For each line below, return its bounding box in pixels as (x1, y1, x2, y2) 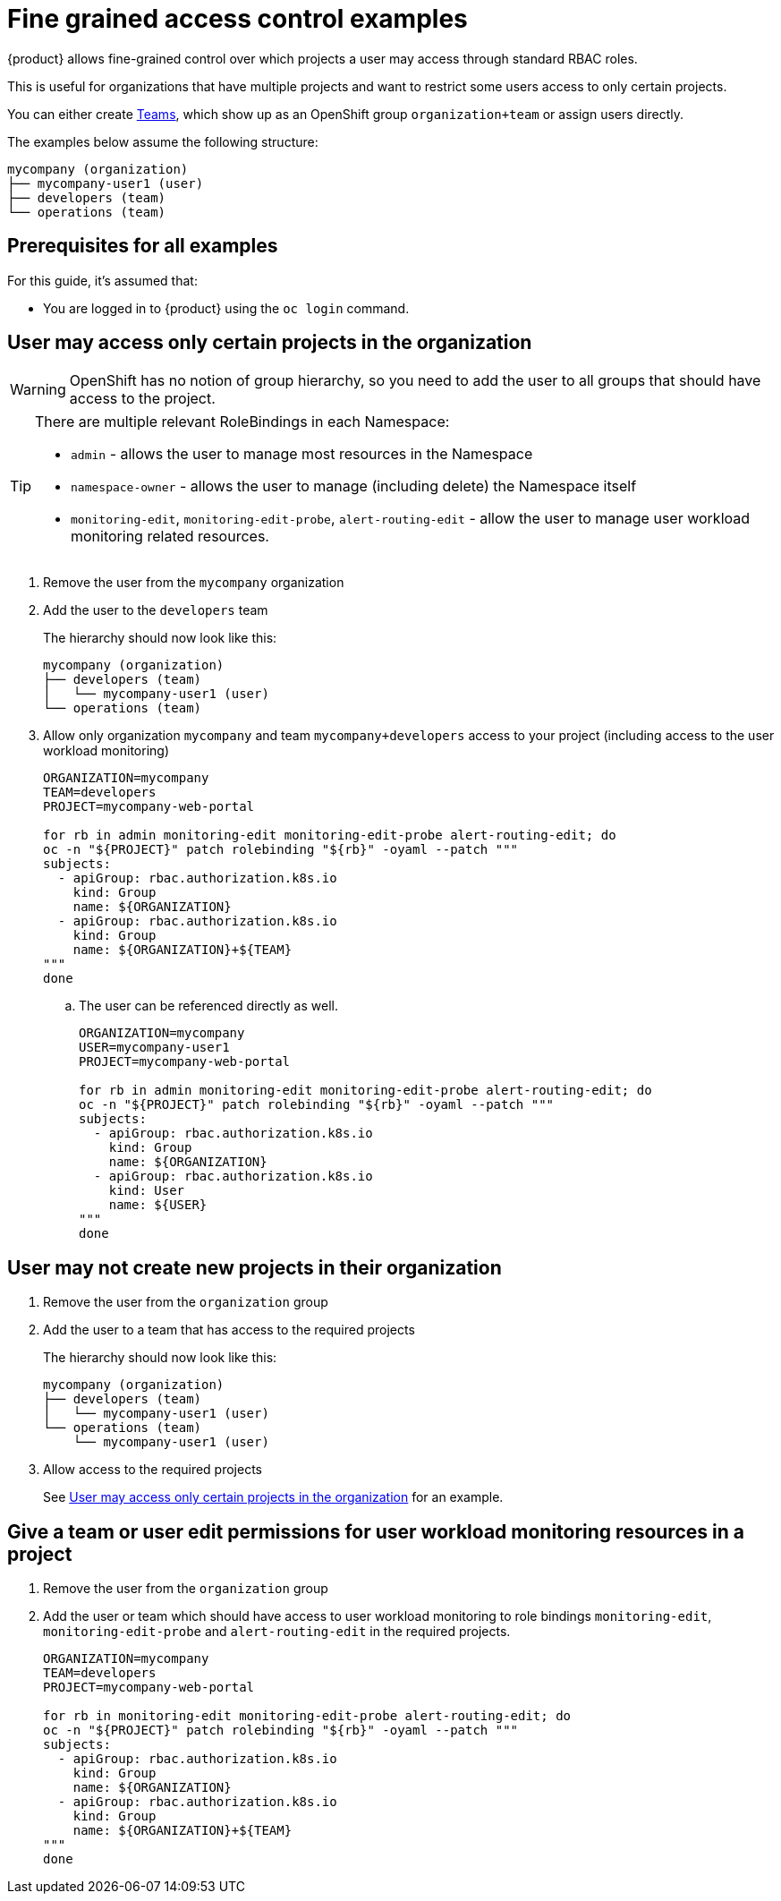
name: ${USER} (108, 1198, 208, 1213)
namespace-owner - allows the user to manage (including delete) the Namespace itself (71, 477, 637, 496)
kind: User (108, 1183, 185, 1198)
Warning (10, 380, 66, 399)
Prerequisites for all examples (7, 234, 278, 258)
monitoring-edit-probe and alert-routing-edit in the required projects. (43, 1624, 511, 1640)
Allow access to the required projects (43, 1462, 262, 1478)
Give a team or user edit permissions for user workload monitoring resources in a (7, 1520, 744, 1543)
